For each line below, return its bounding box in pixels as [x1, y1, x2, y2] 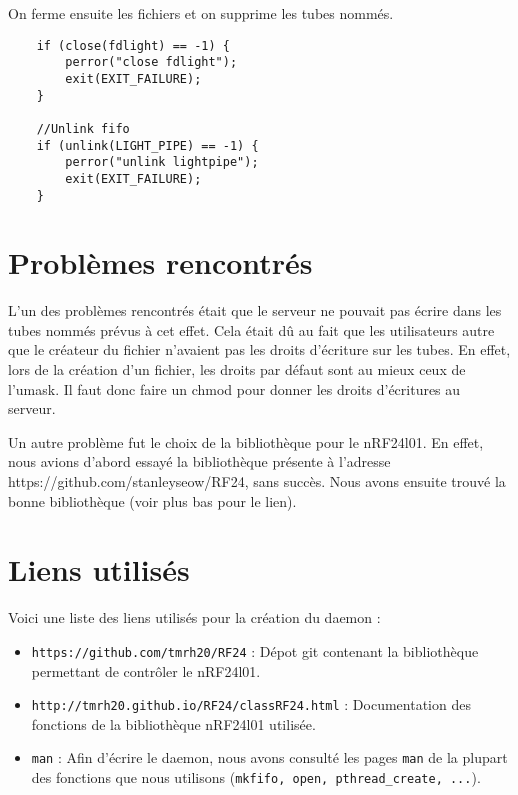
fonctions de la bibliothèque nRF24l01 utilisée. [31, 713, 316, 734]
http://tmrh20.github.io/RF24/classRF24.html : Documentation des [31, 694, 471, 715]
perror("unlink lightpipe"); [65, 155, 259, 170]
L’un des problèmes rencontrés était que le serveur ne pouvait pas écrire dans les [8, 300, 502, 321]
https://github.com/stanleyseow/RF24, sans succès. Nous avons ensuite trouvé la [8, 471, 506, 492]
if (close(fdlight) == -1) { [36, 38, 230, 53]
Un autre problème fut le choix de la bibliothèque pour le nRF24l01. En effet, [8, 431, 484, 452]
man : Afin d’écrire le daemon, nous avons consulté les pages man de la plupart [31, 747, 508, 768]
